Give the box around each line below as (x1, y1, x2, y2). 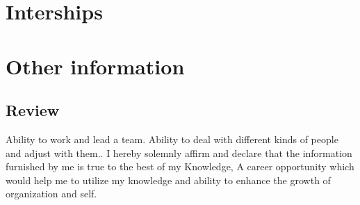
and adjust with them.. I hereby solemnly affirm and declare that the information (6, 145, 352, 160)
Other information (6, 51, 185, 80)
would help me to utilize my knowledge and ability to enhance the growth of (6, 172, 331, 187)
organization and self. (6, 186, 97, 201)
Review (6, 99, 60, 121)
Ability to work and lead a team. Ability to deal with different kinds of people (6, 131, 338, 146)
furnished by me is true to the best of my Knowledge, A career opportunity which (6, 159, 354, 174)
